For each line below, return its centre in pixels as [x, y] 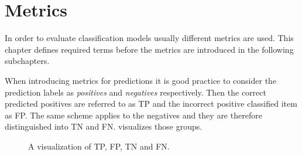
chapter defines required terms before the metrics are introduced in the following [149, 49]
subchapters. [27, 61]
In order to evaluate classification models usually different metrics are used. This [149, 38]
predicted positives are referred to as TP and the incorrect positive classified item [151, 104]
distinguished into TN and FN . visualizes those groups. [104, 126]
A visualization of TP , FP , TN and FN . [99, 146]
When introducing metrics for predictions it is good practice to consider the [141, 80]
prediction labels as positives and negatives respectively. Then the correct [135, 92]
